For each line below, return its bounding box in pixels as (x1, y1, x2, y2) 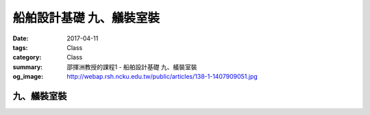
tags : (12, 43, 28, 51)
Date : (12, 34, 29, 42)
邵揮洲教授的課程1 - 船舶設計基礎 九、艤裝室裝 (66, 62, 197, 71)
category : (12, 53, 42, 62)
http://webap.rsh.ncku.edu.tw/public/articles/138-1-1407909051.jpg (66, 73, 258, 81)
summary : (12, 62, 43, 71)
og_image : (12, 73, 44, 81)
